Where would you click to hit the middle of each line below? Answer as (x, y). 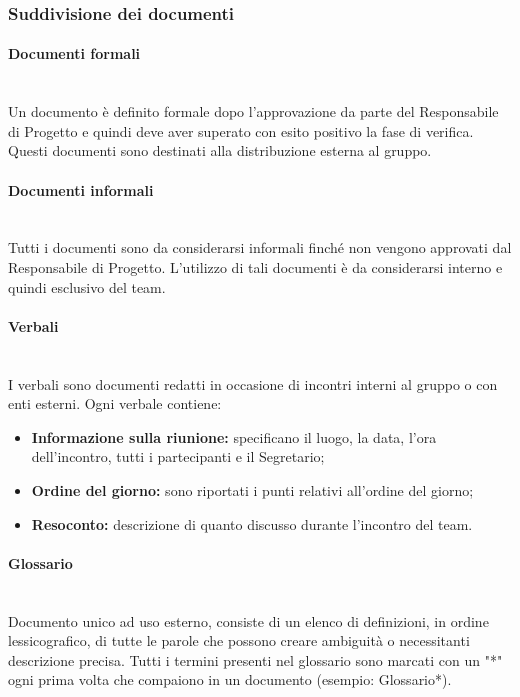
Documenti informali (81, 189)
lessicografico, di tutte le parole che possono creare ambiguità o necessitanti (239, 640)
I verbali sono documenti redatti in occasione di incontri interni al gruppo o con (253, 383)
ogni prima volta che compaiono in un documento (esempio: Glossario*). (230, 679)
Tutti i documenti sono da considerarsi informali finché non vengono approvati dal (260, 247)
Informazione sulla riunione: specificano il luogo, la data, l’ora (234, 436)
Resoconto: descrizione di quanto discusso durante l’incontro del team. (252, 523)
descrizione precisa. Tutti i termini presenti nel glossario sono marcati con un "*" (255, 659)
